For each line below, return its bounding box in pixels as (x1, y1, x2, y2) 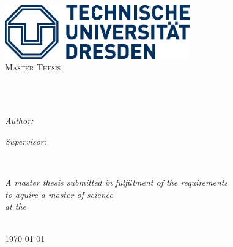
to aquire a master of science (5, 188, 113, 200)
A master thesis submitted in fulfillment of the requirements (5, 176, 228, 189)
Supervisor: (5, 134, 46, 147)
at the (5, 200, 27, 213)
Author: (5, 114, 34, 127)
